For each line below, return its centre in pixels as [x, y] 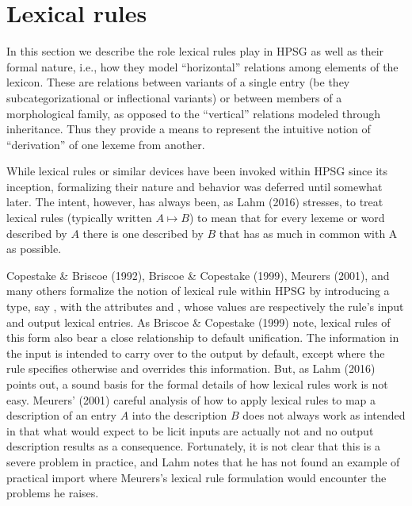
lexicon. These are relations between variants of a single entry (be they [178, 82]
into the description [179, 415]
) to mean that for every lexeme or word [287, 218]
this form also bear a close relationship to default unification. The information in [203, 337]
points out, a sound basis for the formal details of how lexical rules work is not [197, 384]
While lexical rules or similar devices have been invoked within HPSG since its [197, 171]
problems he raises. [53, 493]
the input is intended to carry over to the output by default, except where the [196, 353]
